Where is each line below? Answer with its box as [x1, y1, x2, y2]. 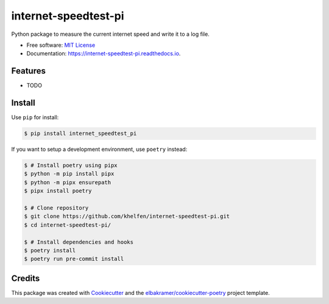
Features [11, 66, 46, 76]
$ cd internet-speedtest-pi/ [24, 221, 111, 228]
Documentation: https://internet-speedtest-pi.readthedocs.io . [26, 50, 181, 57]
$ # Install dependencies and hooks [24, 238, 134, 246]
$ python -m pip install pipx [24, 170, 115, 178]
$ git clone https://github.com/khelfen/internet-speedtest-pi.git [24, 213, 230, 220]
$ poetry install [24, 247, 76, 254]
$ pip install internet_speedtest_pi [24, 130, 137, 137]
